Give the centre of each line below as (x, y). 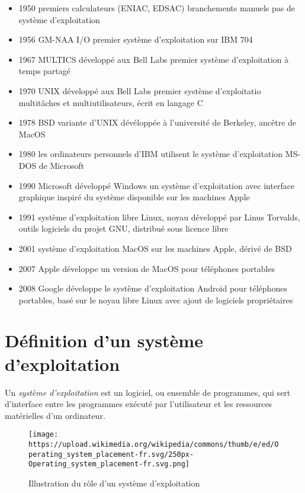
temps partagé (45, 71)
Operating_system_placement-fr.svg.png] (109, 464)
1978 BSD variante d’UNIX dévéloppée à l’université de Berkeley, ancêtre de (158, 122)
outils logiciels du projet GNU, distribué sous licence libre (123, 228)
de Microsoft (62, 165)
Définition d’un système (104, 340)
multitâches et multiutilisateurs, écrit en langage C (111, 102)
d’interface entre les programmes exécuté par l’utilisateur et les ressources (139, 404)
